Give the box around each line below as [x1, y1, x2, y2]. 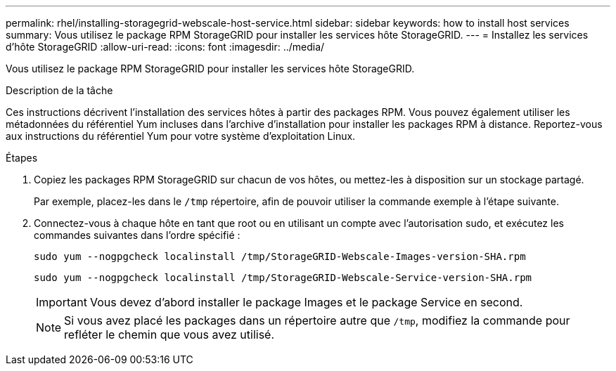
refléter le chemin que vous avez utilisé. [64, 327, 275, 341]
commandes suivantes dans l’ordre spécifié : [34, 229, 240, 241]
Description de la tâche [6, 84, 113, 96]
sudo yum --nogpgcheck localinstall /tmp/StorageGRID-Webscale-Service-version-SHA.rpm [34, 272, 532, 283]
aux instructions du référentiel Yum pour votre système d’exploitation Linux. [6, 130, 356, 142]
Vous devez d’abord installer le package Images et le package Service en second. [89, 295, 523, 309]
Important [36, 295, 87, 309]
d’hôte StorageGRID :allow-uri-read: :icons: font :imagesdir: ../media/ [6, 41, 325, 53]
